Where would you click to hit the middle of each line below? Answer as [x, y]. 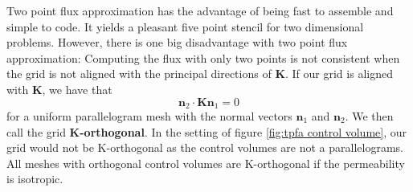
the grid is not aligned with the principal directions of [139, 74]
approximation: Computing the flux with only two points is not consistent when [203, 57]
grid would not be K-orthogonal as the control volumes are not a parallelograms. [205, 147]
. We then [369, 116]
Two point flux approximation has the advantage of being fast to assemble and [200, 10]
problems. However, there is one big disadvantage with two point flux [177, 42]
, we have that [77, 89]
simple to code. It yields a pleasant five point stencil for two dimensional [185, 26]
